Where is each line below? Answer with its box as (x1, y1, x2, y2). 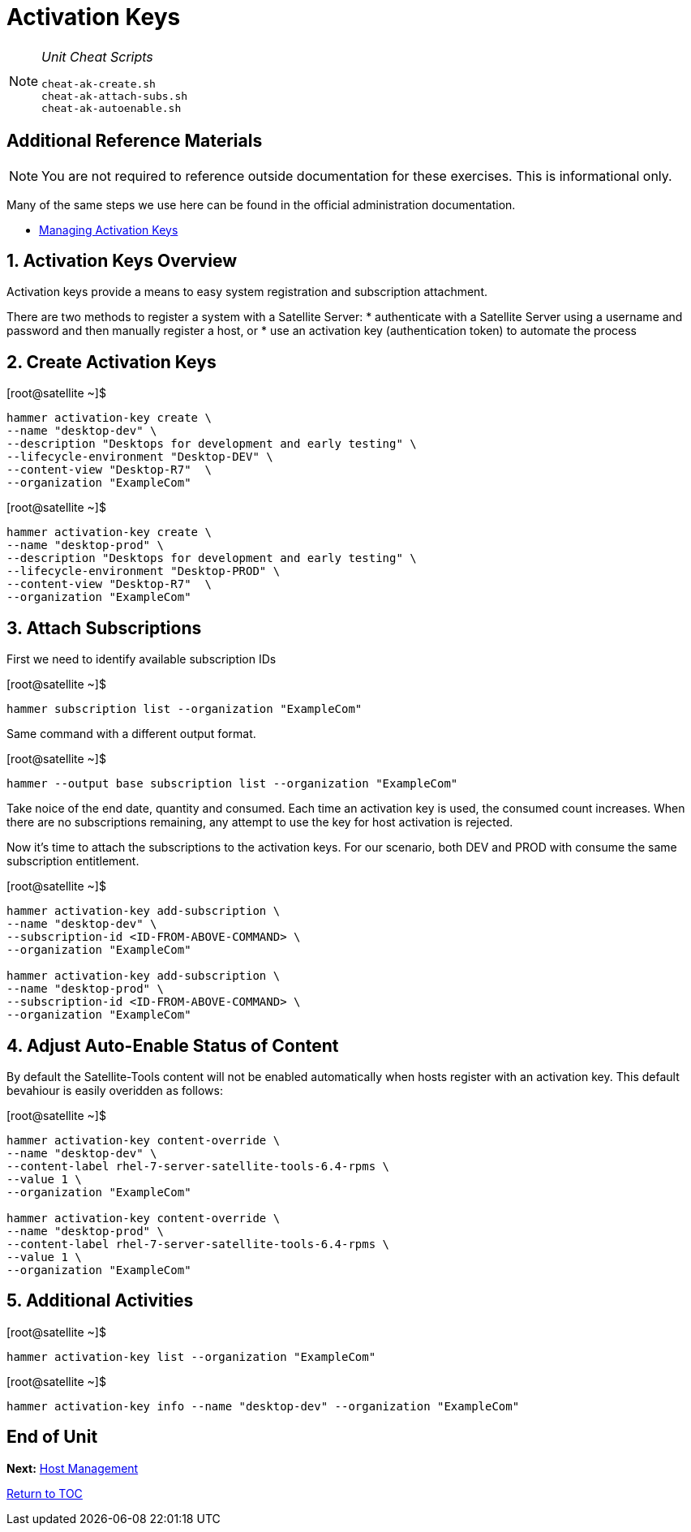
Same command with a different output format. (6, 727, 256, 741)
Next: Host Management (6, 1461, 139, 1475)
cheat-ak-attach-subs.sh (41, 89, 188, 102)
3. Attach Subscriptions (6, 617, 202, 638)
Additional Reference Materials (6, 131, 263, 152)
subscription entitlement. (6, 854, 139, 869)
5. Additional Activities (6, 1290, 194, 1311)
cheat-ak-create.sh (41, 77, 156, 90)
